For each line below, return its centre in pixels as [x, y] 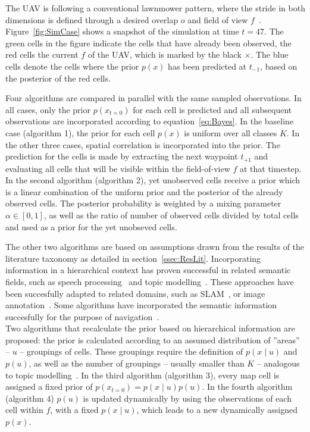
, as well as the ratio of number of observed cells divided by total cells [171, 215]
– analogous [278, 363]
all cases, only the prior [48, 109]
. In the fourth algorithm [247, 386]
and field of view [218, 19]
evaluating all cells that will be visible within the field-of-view [118, 168]
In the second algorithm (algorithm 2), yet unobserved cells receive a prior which [153, 180]
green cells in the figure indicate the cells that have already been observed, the [148, 43]
